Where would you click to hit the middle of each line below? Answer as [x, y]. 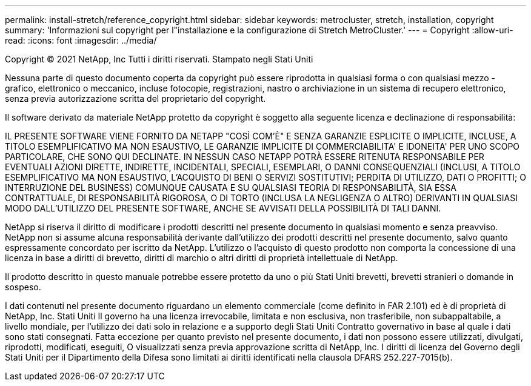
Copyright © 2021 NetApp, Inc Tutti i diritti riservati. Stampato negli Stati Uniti [159, 59]
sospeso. [23, 287]
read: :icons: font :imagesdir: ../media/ [81, 40]
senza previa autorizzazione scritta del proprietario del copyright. [135, 98]
